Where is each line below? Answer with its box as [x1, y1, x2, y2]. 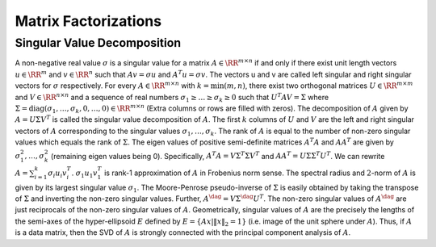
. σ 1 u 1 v [71, 168, 99, 179]
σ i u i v [48, 168, 68, 179]
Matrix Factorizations [15, 12, 161, 30]
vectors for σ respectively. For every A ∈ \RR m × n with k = [15, 80, 210, 90]
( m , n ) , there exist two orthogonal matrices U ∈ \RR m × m [223, 80, 413, 90]
